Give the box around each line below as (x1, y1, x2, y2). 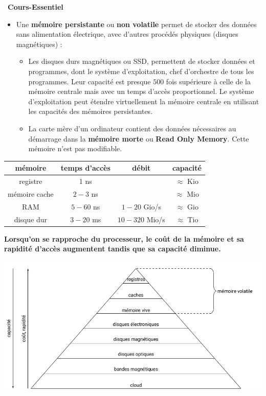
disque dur (14, 214, 48, 224)
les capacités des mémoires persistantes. (28, 106, 153, 117)
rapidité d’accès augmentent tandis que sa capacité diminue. (4, 243, 221, 254)
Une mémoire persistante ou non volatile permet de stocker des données (16, 18, 257, 29)
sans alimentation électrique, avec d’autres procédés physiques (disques (16, 29, 238, 39)
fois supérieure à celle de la (166, 76, 251, 86)
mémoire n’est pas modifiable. (28, 143, 122, 154)
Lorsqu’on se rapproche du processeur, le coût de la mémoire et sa (4, 233, 244, 244)
